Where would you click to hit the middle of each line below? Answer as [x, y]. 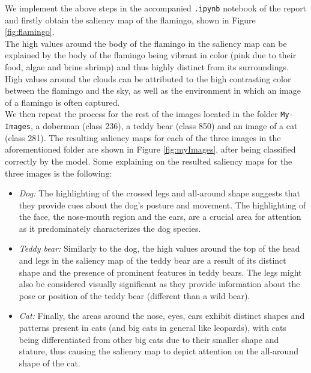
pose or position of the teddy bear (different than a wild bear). [134, 295]
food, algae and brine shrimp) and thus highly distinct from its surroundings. [147, 67]
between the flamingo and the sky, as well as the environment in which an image [153, 90]
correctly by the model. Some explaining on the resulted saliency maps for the [149, 161]
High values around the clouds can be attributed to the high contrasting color [148, 78]
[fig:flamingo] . [30, 32]
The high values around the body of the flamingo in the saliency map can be [146, 43]
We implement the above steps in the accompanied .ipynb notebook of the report [156, 8]
